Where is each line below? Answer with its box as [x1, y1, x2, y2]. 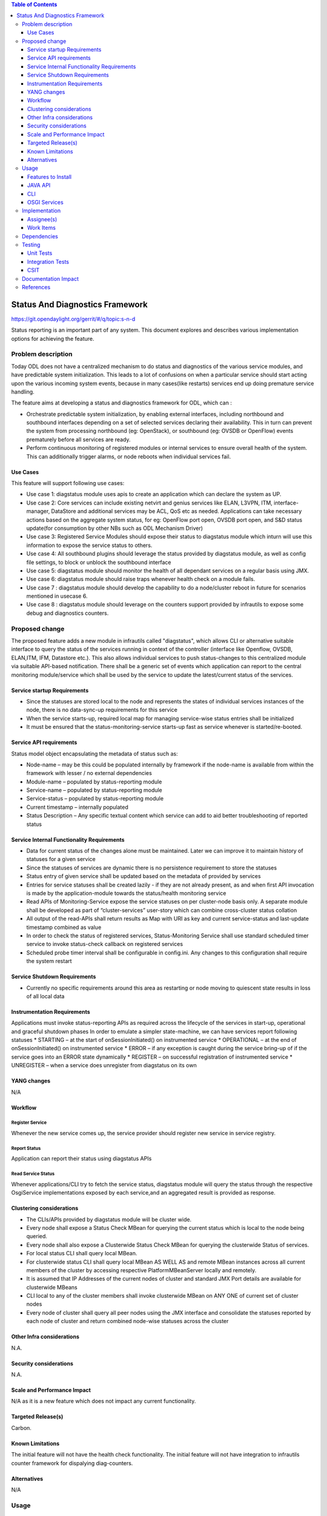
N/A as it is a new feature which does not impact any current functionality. [11, 1398, 196, 1405]
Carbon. [11, 1424, 31, 1431]
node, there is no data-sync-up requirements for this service [26, 706, 178, 714]
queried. [26, 1233, 48, 1240]
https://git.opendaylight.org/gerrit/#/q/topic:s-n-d [11, 315, 136, 323]
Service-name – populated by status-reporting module [26, 787, 163, 794]
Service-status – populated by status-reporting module [26, 795, 163, 802]
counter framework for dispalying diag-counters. [11, 1459, 133, 1467]
